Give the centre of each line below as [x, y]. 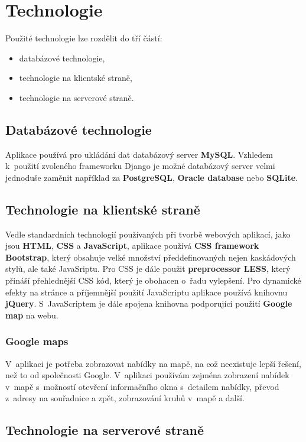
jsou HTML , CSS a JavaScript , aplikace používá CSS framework [132, 246]
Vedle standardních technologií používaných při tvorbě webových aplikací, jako [148, 234]
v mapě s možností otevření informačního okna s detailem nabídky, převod [142, 386]
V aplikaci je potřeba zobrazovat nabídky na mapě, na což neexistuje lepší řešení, [153, 363]
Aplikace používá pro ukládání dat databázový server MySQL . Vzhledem [139, 154]
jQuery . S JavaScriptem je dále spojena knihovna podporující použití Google [149, 303]
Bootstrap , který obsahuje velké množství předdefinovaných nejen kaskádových [151, 257]
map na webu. [32, 315]
